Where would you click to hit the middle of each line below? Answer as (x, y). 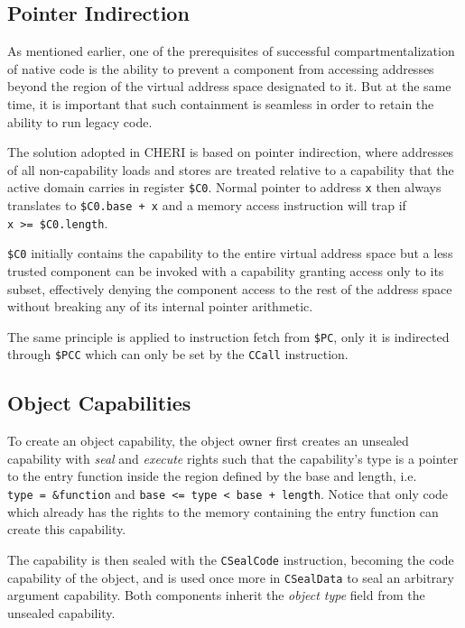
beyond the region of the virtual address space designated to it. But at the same (229, 86)
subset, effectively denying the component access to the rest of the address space (230, 288)
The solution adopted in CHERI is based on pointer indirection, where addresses (231, 152)
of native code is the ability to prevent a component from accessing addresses (221, 68)
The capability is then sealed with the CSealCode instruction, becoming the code (231, 559)
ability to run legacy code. (80, 121)
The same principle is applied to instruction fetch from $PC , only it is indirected (228, 336)
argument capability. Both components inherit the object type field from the (216, 595)
